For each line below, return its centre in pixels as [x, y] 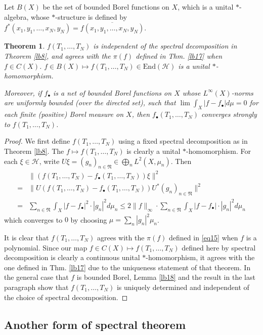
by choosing [89, 219]
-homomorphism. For [219, 151]
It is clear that [27, 238]
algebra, [16, 16]
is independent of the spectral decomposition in [165, 46]
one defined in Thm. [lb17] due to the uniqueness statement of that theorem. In [127, 267]
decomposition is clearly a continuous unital [72, 257]
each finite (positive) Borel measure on [64, 114]
